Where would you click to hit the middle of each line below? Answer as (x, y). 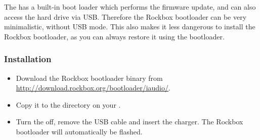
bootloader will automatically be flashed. (79, 131)
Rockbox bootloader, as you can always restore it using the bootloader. (114, 36)
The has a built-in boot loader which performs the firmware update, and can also (130, 7)
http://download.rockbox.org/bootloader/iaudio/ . (93, 88)
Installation (28, 59)
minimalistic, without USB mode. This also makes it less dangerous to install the (130, 27)
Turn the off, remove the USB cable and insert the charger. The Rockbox (129, 122)
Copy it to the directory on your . (68, 104)
